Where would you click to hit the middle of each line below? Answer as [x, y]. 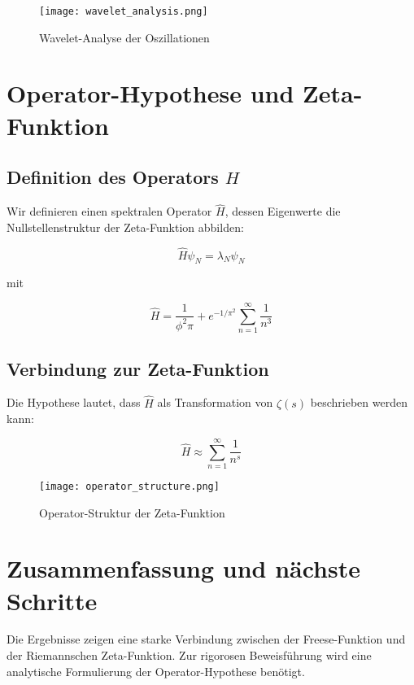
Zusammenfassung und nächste [183, 568]
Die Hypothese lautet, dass [74, 402]
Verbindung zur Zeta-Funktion [138, 368]
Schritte [52, 600]
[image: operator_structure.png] [129, 486]
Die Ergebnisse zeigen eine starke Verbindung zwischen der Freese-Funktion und [206, 639]
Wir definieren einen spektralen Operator [109, 211]
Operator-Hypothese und [150, 93]
